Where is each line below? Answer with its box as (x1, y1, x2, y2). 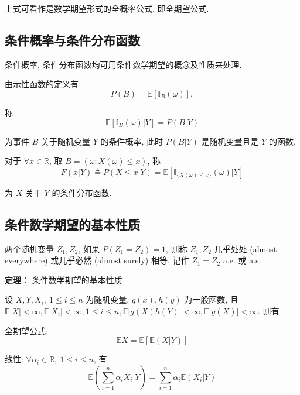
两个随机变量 (5, 242, 54, 255)
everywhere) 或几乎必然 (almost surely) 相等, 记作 (5, 254, 189, 266)
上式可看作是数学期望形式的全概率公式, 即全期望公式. (5, 2, 209, 14)
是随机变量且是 (201, 135, 259, 147)
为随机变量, (86, 293, 129, 305)
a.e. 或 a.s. (223, 254, 261, 266)
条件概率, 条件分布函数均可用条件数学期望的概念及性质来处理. (5, 58, 242, 70)
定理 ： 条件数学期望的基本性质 (5, 273, 122, 286)
